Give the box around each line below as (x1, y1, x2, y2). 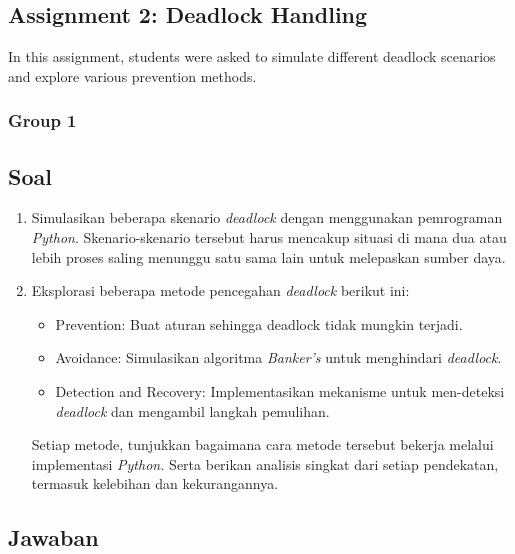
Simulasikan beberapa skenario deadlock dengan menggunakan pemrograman (31, 207, 503, 228)
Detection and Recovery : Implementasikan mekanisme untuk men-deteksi (55, 381, 505, 401)
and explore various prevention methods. (8, 65, 257, 86)
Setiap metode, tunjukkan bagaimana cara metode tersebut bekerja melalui (31, 434, 494, 455)
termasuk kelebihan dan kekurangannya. (31, 473, 279, 494)
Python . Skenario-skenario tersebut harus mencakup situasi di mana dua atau (31, 227, 507, 248)
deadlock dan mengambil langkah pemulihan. (55, 400, 330, 421)
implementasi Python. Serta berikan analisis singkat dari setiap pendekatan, (31, 453, 499, 474)
